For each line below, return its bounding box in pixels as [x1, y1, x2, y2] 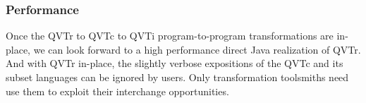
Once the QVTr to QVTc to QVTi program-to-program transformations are [6, 28, 334, 43]
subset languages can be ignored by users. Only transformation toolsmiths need [6, 70, 349, 84]
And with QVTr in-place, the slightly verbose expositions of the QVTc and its [6, 56, 343, 71]
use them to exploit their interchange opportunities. [6, 83, 229, 98]
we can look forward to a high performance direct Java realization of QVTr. [33, 42, 361, 56]
